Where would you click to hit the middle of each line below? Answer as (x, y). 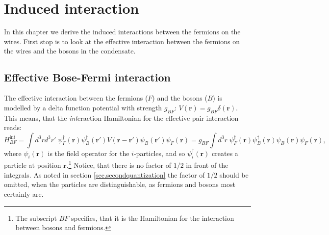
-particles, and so (159, 153)
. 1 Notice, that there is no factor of (119, 164)
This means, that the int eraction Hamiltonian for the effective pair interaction (121, 117)
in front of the (207, 165)
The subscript (36, 218)
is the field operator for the (89, 153)
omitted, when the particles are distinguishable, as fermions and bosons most (120, 184)
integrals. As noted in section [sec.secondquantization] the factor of (104, 174)
